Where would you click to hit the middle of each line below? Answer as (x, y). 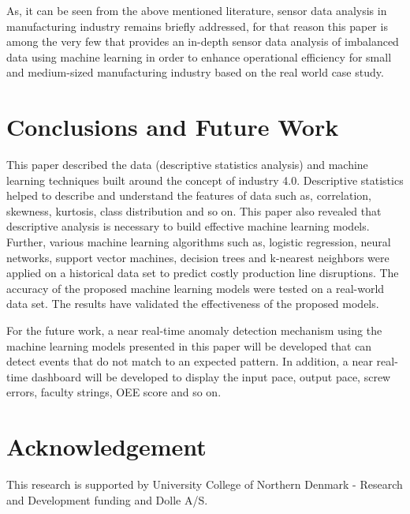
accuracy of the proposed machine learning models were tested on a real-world (196, 288)
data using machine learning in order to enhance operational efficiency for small (199, 56)
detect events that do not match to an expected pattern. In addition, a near (190, 361)
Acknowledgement (106, 446)
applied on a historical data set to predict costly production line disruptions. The (203, 273)
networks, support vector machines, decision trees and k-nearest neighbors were (198, 257)
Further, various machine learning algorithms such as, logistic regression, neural (199, 242)
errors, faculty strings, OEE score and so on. (114, 392)
